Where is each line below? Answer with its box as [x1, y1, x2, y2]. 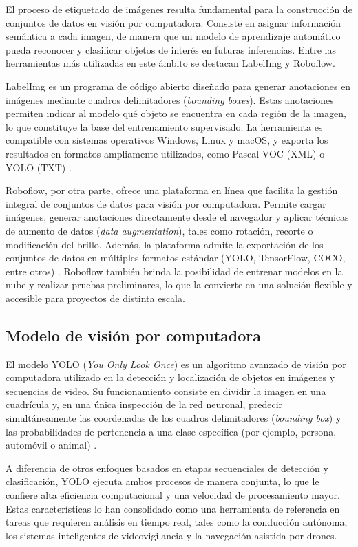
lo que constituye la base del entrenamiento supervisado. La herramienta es [6, 119, 323, 133]
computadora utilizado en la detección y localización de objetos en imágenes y [6, 370, 335, 385]
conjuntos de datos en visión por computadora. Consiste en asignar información [6, 15, 341, 30]
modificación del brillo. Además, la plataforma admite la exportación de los [6, 237, 324, 251]
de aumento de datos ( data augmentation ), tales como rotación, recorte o [6, 223, 313, 237]
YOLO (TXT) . [6, 160, 72, 174]
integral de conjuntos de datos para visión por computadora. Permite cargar [6, 196, 326, 211]
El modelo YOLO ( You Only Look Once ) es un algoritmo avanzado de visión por [6, 356, 346, 371]
